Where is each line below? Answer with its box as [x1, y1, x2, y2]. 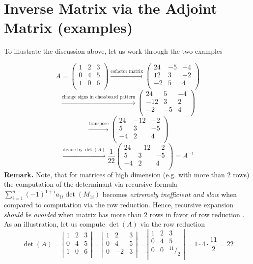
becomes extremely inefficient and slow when [102, 189, 237, 199]
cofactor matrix [111, 68, 143, 74]
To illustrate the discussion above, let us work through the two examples [4, 46, 223, 56]
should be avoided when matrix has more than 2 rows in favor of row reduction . [4, 209, 245, 219]
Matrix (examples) [4, 17, 133, 37]
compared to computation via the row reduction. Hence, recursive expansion [4, 199, 234, 210]
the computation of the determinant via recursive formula [4, 179, 177, 189]
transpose [88, 121, 109, 127]
